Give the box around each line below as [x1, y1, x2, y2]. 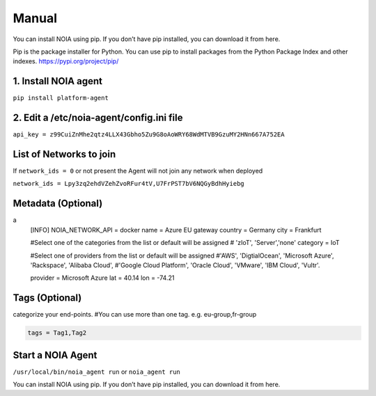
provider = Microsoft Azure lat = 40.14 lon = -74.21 [30, 274, 175, 282]
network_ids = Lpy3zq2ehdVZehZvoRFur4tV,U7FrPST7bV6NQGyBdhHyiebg [13, 180, 245, 188]
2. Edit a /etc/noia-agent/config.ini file [13, 112, 183, 124]
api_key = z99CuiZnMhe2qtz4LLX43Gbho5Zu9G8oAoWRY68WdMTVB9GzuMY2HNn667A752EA [13, 131, 285, 138]
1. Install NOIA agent [13, 75, 102, 87]
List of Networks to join [13, 148, 116, 160]
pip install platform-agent [13, 94, 109, 102]
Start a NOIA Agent [13, 349, 97, 361]
